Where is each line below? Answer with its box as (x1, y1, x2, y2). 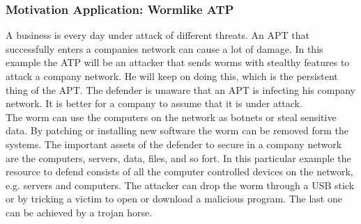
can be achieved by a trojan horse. (6, 205, 153, 219)
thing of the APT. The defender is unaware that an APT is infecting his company (6, 82, 355, 97)
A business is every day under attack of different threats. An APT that (6, 28, 309, 42)
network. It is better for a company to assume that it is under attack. (6, 96, 302, 111)
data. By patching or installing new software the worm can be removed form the (6, 123, 349, 138)
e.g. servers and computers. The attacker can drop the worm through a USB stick (6, 177, 355, 192)
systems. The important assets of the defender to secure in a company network (6, 136, 342, 151)
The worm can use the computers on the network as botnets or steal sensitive (6, 109, 337, 124)
